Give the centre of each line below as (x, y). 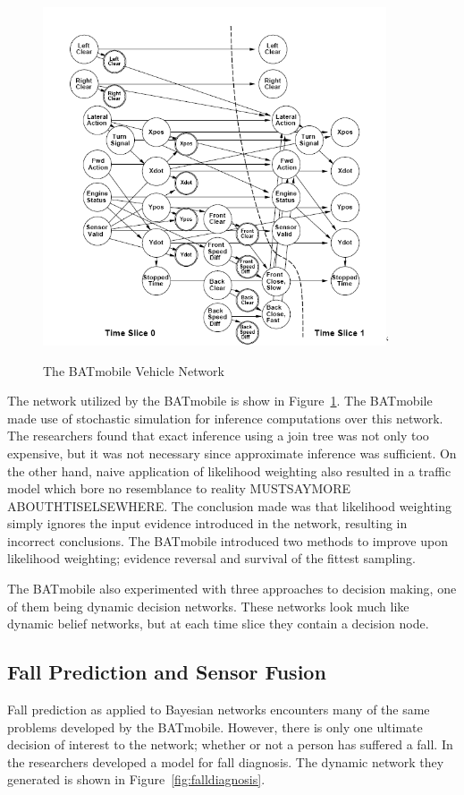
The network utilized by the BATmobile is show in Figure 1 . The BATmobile (220, 401)
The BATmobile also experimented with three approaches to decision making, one (232, 589)
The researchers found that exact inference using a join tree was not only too (218, 436)
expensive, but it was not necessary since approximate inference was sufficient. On (232, 453)
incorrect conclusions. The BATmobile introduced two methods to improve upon (228, 540)
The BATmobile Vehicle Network (134, 370)
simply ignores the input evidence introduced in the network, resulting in (207, 523)
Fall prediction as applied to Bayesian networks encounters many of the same (219, 710)
